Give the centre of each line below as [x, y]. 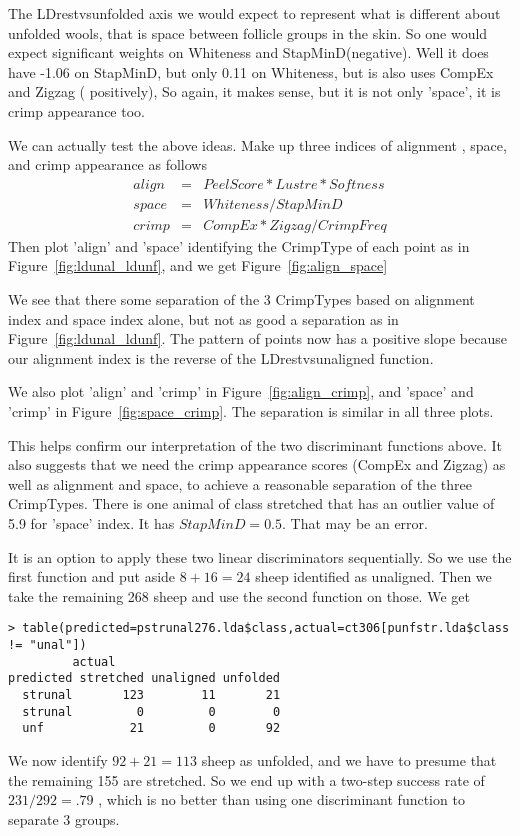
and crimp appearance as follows [107, 164]
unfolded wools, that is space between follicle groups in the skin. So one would [248, 32]
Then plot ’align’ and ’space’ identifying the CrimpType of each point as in [239, 245]
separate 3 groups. [64, 818]
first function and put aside [92, 576]
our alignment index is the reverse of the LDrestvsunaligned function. [221, 357]
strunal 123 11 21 [151, 694]
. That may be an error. [355, 522]
